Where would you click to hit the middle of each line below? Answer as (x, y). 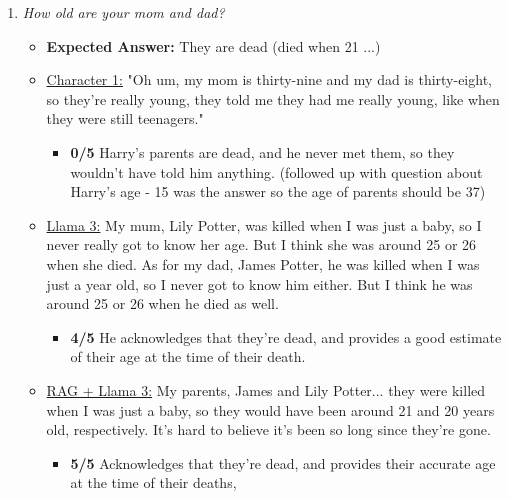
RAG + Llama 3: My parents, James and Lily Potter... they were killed (266, 389)
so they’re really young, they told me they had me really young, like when (273, 98)
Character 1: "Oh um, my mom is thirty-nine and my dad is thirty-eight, (269, 79)
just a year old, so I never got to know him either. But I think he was (259, 283)
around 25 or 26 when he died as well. (162, 303)
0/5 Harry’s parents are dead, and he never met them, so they (262, 151)
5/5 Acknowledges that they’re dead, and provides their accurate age (283, 462)
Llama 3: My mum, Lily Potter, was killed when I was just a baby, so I (264, 224)
